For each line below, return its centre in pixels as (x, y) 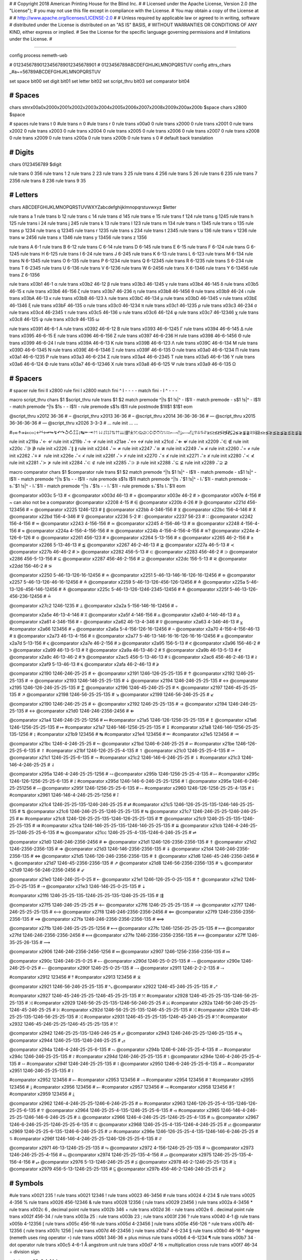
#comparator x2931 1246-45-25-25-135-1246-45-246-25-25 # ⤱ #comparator (166, 1017)
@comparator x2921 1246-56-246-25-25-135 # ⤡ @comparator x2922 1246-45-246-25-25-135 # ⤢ (113, 986)
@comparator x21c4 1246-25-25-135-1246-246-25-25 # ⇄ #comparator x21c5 (91, 804)
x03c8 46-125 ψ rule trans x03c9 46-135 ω (54, 320)
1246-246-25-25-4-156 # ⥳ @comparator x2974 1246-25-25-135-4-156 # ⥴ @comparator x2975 (110, 1155)
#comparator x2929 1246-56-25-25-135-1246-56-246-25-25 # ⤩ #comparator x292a (123, 1002)
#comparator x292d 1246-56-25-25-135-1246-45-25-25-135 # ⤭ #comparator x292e (150, 1010)
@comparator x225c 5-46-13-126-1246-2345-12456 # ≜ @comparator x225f (148, 589)
